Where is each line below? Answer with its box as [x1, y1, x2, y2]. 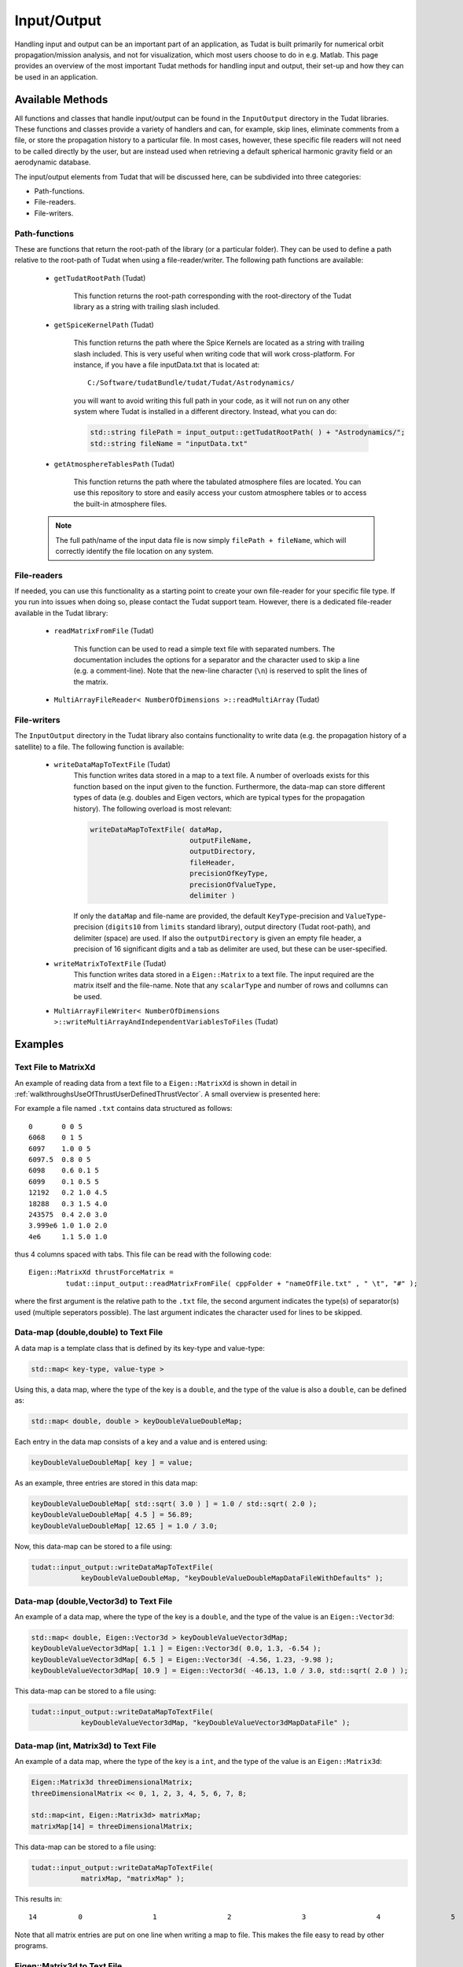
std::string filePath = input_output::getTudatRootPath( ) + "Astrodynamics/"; [90, 428, 406, 437]
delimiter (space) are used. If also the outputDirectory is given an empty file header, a [73, 933, 362, 943]
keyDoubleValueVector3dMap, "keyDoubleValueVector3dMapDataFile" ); [80, 1718, 351, 1727]
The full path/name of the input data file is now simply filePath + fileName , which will [55, 535, 347, 544]
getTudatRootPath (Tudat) [53, 273, 146, 282]
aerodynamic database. [14, 157, 91, 167]
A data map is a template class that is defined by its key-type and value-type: [14, 1343, 265, 1353]
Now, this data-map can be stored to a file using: [14, 1541, 173, 1551]
